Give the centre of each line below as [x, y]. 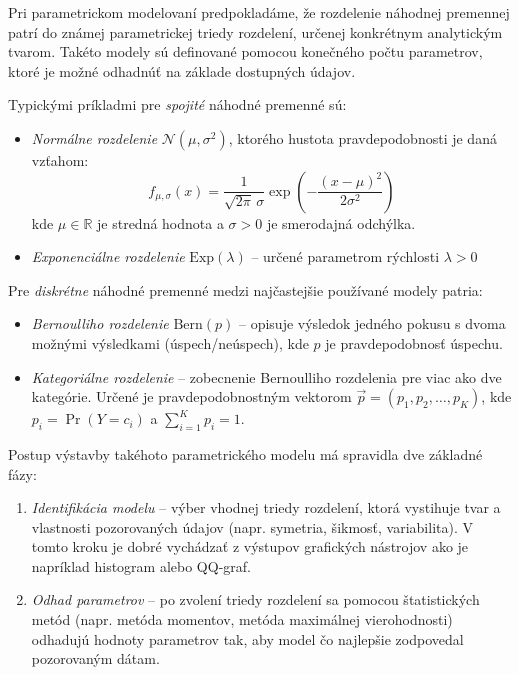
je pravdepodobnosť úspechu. [414, 342]
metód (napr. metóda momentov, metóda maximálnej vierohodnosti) [242, 619]
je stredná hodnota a [160, 222]
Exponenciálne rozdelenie [108, 256]
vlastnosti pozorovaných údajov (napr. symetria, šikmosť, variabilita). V [252, 526]
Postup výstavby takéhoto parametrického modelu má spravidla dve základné [245, 453]
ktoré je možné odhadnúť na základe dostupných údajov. [182, 70]
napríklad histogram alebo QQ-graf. [141, 565]
